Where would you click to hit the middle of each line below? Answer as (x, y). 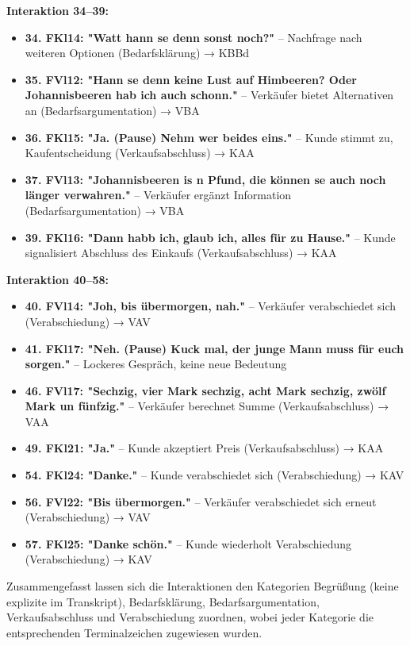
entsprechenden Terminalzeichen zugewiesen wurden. (134, 632)
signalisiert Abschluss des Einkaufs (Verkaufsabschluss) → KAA (181, 253)
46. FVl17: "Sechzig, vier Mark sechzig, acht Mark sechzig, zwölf (205, 390)
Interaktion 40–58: (57, 279)
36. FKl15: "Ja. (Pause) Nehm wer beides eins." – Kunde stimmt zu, (209, 137)
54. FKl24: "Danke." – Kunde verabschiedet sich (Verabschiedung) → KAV (215, 475)
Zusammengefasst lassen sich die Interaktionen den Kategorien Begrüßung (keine (203, 586)
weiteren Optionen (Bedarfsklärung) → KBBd (137, 53)
